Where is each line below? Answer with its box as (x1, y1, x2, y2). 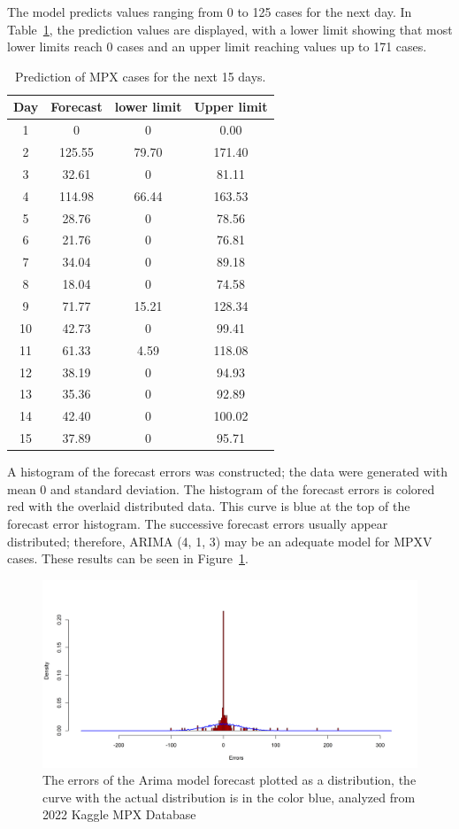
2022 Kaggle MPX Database (42, 805, 196, 824)
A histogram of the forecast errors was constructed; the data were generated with (7, 462, 448, 481)
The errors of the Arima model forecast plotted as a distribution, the (42, 771, 417, 789)
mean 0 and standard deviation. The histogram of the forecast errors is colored (7, 479, 435, 498)
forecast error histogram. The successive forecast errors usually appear (7, 514, 388, 532)
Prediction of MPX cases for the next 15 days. (15, 66, 266, 85)
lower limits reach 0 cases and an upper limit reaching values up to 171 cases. (7, 37, 427, 56)
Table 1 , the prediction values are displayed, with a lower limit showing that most (7, 19, 453, 38)
